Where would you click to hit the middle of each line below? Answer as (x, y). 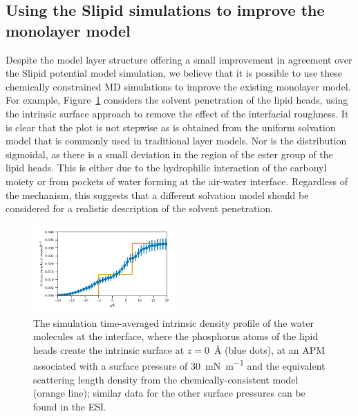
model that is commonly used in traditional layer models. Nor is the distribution (176, 141)
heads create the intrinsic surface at (109, 349)
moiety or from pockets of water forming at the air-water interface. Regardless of (177, 181)
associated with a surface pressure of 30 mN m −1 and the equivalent (179, 365)
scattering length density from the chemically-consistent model (166, 379)
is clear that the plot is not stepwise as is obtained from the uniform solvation (171, 127)
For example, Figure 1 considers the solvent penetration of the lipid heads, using (177, 100)
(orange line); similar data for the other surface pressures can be (169, 393)
